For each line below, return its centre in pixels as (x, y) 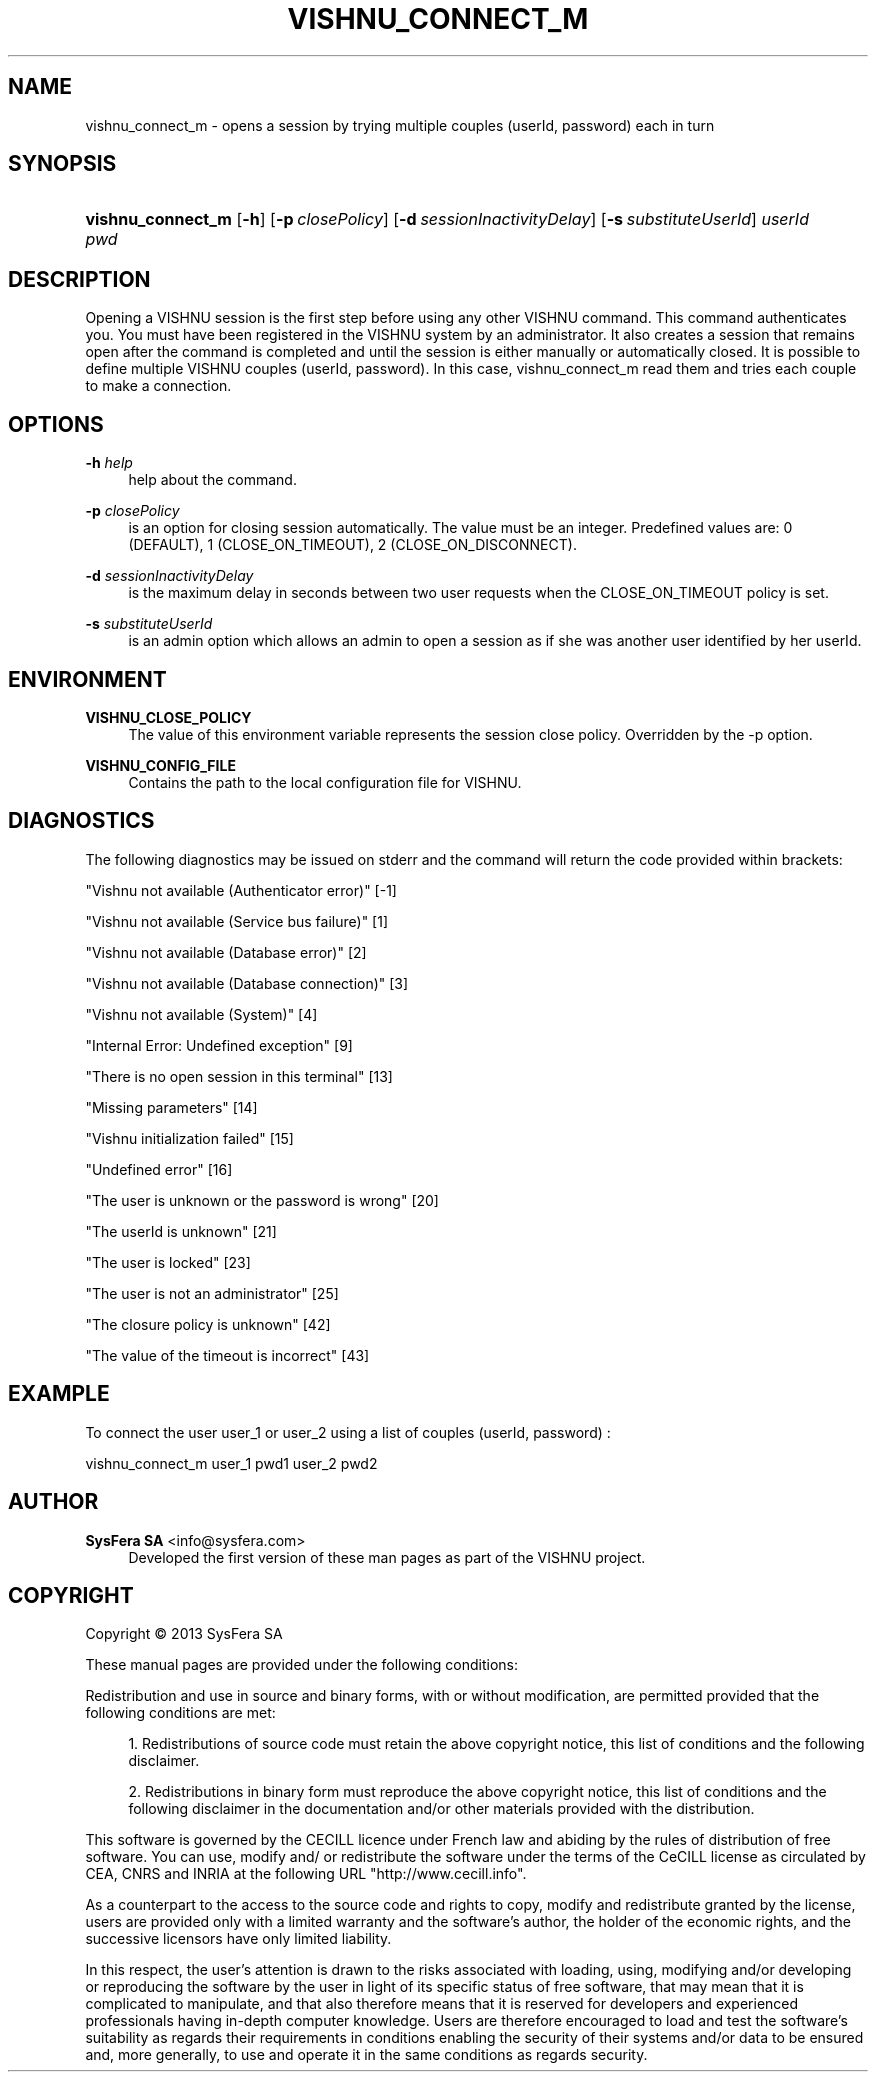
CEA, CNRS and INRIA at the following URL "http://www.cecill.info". (306, 1874)
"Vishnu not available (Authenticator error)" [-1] (241, 890)
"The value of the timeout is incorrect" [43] (227, 1355)
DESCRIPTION (79, 279)
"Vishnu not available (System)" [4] (201, 1014)
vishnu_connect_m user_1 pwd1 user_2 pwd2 (231, 1463)
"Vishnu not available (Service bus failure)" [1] (236, 921)
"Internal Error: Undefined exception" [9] (219, 1045)
